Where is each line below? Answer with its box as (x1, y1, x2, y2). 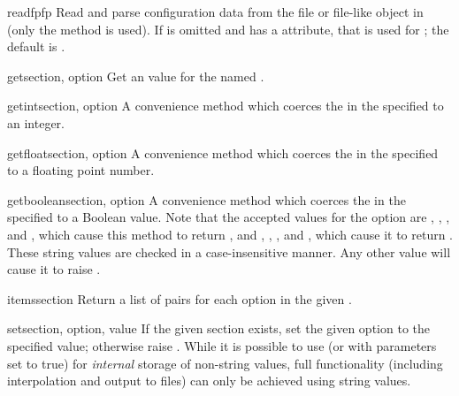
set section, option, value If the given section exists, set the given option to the (7, 319, 430, 338)
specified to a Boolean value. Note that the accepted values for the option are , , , (7, 208, 450, 226)
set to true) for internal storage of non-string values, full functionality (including (7, 354, 443, 372)
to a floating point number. (7, 161, 155, 179)
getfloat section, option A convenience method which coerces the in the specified (7, 143, 439, 162)
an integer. (7, 113, 65, 132)
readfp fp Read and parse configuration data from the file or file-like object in (7, 3, 424, 20)
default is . (7, 37, 65, 56)
